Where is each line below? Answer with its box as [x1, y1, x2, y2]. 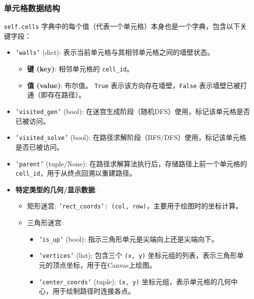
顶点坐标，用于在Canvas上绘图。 [52, 260, 157, 270]
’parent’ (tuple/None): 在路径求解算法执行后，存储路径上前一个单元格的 [15, 158, 247, 168]
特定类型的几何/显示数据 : [15, 184, 97, 194]
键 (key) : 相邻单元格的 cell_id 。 [27, 64, 134, 74]
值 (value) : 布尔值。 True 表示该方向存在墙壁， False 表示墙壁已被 [27, 80, 240, 90]
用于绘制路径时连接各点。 [52, 286, 135, 296]
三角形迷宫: [27, 217, 64, 228]
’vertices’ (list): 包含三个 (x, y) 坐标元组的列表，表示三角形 [39, 250, 237, 260]
